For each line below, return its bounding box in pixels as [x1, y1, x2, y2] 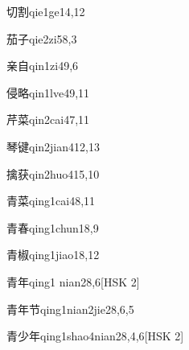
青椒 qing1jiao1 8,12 [6, 246, 100, 263]
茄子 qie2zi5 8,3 [6, 30, 77, 47]
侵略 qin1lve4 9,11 [6, 84, 90, 101]
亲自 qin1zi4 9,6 [6, 57, 79, 74]
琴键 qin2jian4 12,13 [6, 138, 100, 154]
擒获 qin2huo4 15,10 [6, 165, 100, 182]
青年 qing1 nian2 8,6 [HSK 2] [6, 273, 140, 290]
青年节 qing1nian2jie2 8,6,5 [6, 300, 134, 317]
